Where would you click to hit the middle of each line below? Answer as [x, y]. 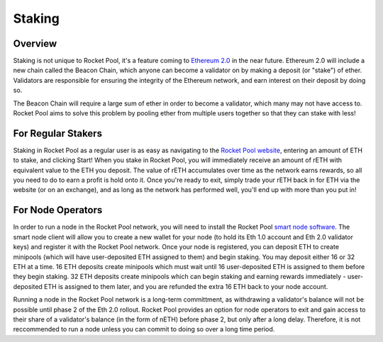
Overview [35, 44]
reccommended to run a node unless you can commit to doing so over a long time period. [144, 329]
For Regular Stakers [58, 133]
